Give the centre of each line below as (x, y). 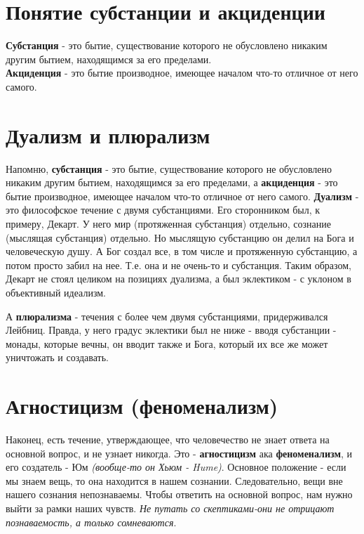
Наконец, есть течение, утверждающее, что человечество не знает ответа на (168, 439)
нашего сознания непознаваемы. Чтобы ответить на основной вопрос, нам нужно (179, 494)
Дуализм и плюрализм (108, 135)
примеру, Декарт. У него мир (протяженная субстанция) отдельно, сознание (168, 223)
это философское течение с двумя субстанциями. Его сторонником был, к (163, 210)
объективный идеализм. (56, 292)
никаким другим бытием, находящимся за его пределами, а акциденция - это (172, 182)
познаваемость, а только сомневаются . (91, 522)
